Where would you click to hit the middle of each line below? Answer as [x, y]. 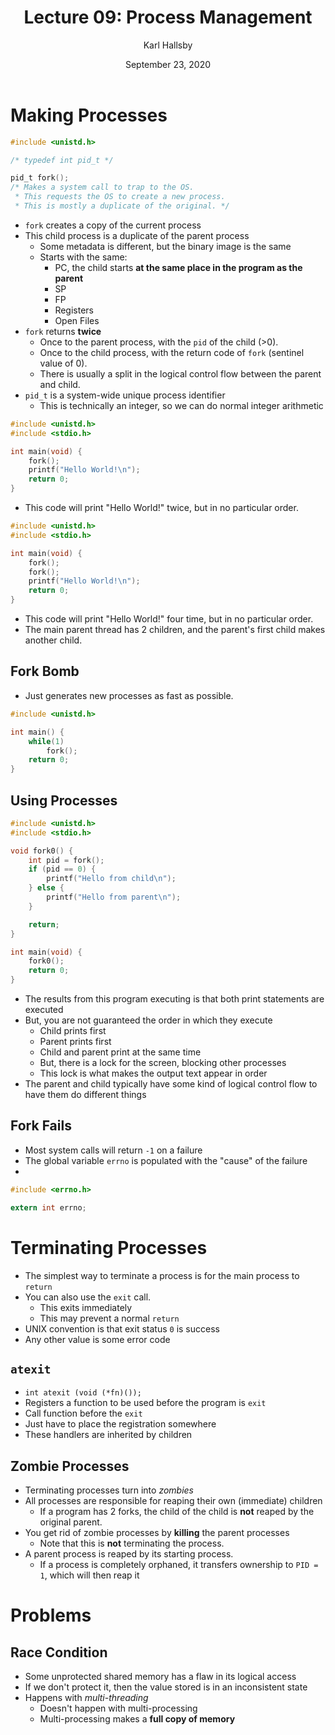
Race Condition [59, 1652]
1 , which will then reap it [89, 1575]
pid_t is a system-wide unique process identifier [125, 395]
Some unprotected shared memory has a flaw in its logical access [160, 1677]
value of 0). [63, 363]
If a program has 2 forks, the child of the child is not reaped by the [177, 1512]
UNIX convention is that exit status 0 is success [122, 1328]
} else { [46, 888]
